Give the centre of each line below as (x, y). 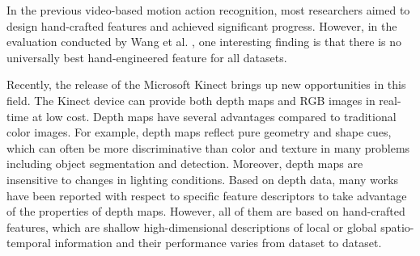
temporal (29, 243)
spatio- (397, 227)
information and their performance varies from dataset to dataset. (218, 243)
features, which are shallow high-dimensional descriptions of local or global (192, 227)
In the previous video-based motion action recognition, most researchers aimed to (208, 10)
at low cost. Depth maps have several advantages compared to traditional (214, 116)
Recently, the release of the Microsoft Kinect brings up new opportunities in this (206, 84)
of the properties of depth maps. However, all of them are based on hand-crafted (206, 211)
